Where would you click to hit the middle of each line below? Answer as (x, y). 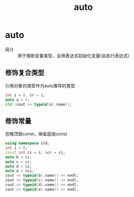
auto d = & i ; (19, 166)
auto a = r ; (17, 100)
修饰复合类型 (25, 73)
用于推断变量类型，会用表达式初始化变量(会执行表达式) (74, 56)
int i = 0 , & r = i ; (25, 95)
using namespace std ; (28, 143)
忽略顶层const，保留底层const (36, 134)
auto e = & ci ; (20, 171)
